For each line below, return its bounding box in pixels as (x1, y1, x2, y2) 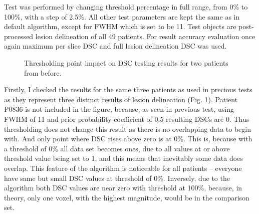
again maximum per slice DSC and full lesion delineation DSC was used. (4, 41, 227, 51)
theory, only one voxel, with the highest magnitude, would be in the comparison (4, 192, 249, 202)
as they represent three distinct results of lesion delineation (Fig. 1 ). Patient (4, 94, 238, 104)
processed (4, 31, 34, 41)
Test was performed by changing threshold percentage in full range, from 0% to (4, 2, 248, 12)
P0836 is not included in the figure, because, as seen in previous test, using (4, 104, 234, 114)
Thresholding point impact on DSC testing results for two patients (24, 57, 228, 68)
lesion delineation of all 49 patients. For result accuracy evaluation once (35, 31, 255, 41)
